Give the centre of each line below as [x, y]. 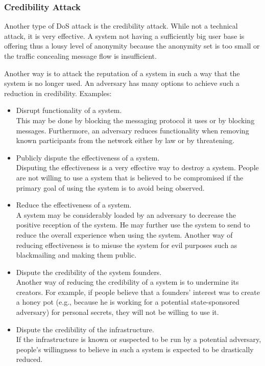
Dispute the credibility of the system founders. [89, 272]
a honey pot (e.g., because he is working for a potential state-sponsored [128, 302]
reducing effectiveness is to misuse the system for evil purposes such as [127, 245]
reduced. [29, 359]
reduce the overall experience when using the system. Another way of [124, 234]
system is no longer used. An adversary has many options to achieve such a [122, 83]
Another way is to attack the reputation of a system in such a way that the [122, 73]
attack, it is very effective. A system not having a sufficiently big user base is [124, 36]
